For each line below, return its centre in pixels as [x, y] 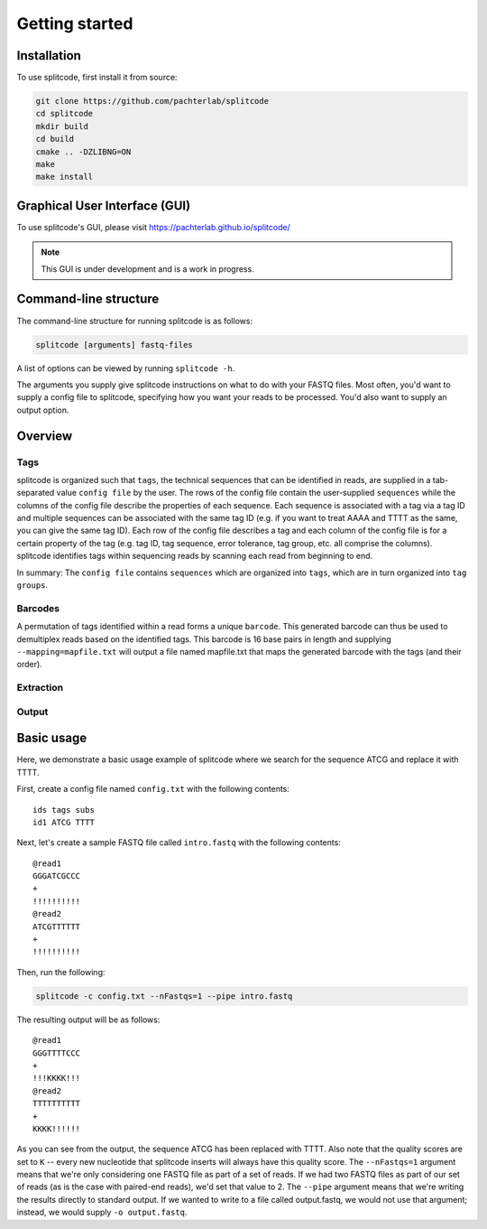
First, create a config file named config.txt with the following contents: [153, 789]
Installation [49, 56]
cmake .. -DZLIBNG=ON [83, 152]
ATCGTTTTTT [57, 926]
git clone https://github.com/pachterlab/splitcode [152, 101]
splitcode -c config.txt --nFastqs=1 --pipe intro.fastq [164, 996]
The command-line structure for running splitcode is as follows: [134, 321]
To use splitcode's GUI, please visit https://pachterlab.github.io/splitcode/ [153, 227]
